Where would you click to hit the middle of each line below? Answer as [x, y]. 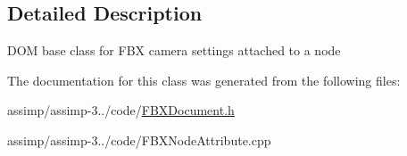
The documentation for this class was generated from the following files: [204, 80]
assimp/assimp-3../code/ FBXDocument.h [121, 110]
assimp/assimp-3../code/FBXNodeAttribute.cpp [139, 140]
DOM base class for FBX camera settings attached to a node [174, 50]
